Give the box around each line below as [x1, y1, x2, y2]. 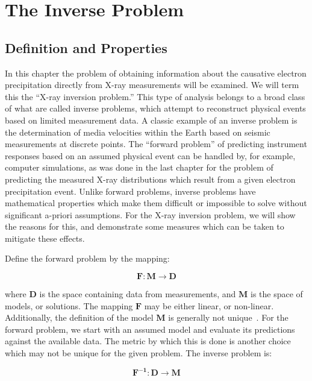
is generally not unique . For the [168, 311, 289, 324]
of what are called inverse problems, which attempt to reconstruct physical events [5, 102, 306, 115]
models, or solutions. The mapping [5, 299, 133, 312]
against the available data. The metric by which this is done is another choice [5, 335, 291, 347]
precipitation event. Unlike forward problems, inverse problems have [5, 184, 256, 197]
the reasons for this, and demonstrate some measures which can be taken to [5, 220, 284, 233]
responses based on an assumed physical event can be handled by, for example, [5, 149, 296, 162]
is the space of [250, 288, 303, 300]
